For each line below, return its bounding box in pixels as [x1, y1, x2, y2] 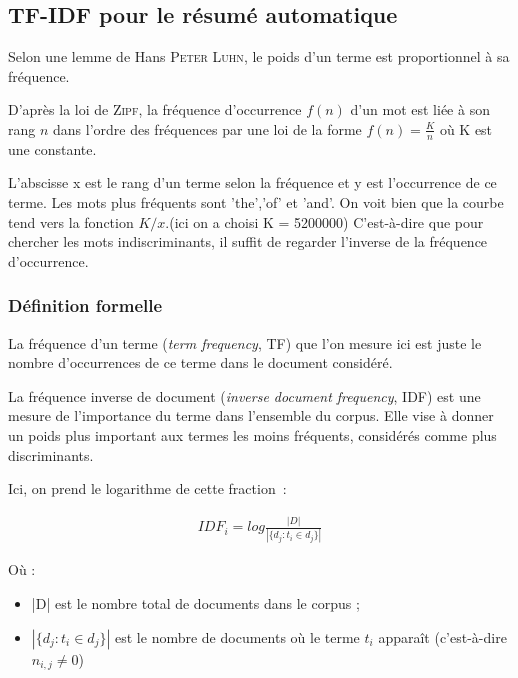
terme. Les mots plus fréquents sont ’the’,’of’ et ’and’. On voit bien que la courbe [8, 192, 504, 212]
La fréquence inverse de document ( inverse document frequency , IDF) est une [8, 385, 481, 406]
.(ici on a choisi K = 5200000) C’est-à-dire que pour [165, 211, 484, 232]
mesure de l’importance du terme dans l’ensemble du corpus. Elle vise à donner [8, 405, 494, 426]
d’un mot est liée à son [350, 99, 490, 120]
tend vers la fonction [8, 211, 134, 232]
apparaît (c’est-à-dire [378, 626, 507, 647]
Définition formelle [8, 293, 163, 318]
